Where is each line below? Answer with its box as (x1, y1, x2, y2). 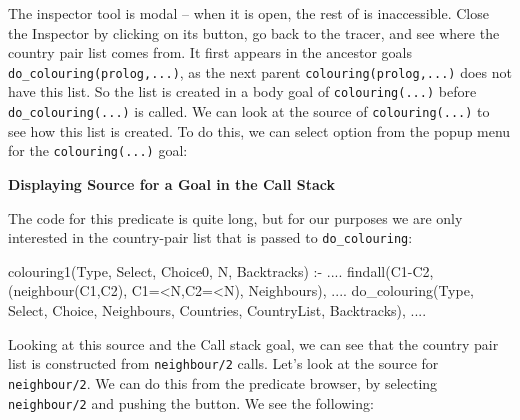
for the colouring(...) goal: (8, 140, 188, 161)
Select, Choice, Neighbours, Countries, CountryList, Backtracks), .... (8, 300, 427, 321)
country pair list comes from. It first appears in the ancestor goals (8, 42, 412, 63)
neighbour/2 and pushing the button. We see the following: (8, 392, 374, 413)
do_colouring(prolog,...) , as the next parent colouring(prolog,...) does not (8, 61, 512, 82)
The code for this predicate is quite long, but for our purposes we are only (8, 207, 463, 228)
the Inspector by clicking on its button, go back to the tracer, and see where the (8, 22, 500, 43)
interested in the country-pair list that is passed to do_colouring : (8, 227, 413, 248)
